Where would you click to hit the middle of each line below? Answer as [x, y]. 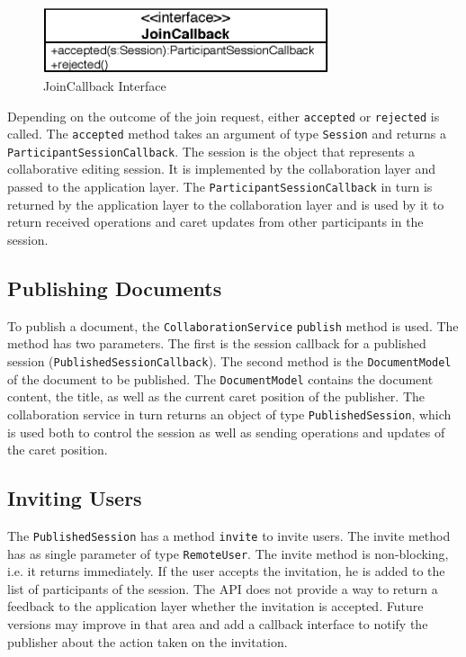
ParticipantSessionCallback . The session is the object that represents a [211, 151]
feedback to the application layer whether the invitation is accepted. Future [215, 606]
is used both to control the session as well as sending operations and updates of [226, 432]
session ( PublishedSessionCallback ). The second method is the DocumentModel [229, 360]
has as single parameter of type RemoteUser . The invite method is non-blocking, [228, 553]
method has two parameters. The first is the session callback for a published [217, 343]
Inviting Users [75, 498]
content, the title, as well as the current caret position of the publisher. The [216, 396]
